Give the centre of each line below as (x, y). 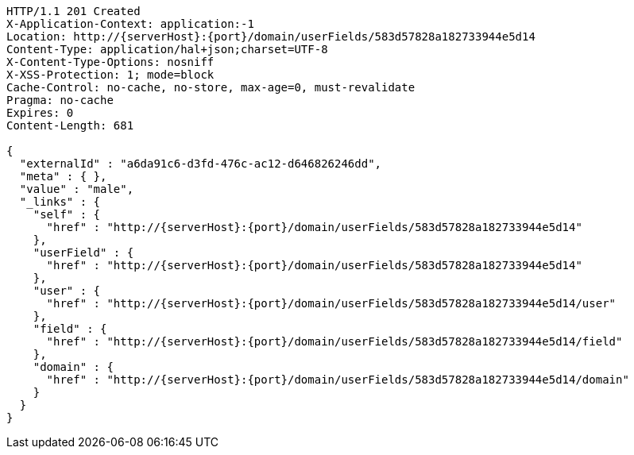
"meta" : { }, (63, 176)
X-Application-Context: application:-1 (130, 24)
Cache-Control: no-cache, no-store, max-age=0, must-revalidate (211, 87)
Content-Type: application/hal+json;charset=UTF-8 (167, 49)
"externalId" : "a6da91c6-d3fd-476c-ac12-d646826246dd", (201, 164)
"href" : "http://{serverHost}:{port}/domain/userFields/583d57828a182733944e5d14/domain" (338, 380)
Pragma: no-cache (60, 100)
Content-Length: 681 (70, 125)
